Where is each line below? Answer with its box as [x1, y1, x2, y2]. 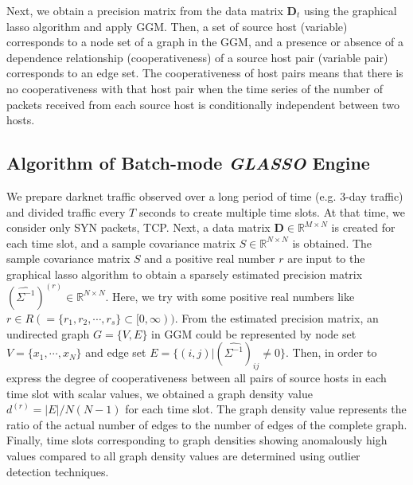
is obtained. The [292, 234, 372, 251]
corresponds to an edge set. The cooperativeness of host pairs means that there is [6, 65, 403, 81]
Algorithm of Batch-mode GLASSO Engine [6, 151, 370, 175]
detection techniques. [6, 463, 109, 479]
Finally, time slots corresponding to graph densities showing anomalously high [6, 432, 388, 448]
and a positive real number [144, 250, 275, 267]
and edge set [85, 344, 146, 361]
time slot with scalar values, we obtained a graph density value [6, 385, 313, 401]
